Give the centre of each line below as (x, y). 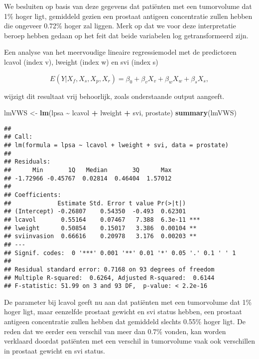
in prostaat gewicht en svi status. (55, 350)
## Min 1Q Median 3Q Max (88, 170)
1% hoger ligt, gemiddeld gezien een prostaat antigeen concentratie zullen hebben (128, 16)
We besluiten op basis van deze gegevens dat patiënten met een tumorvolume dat (128, 6)
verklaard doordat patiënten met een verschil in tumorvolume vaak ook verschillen (129, 341)
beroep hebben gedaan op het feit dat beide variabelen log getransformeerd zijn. (126, 35)
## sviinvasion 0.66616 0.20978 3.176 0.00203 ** (100, 236)
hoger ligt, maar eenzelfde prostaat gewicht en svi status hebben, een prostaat (123, 312)
